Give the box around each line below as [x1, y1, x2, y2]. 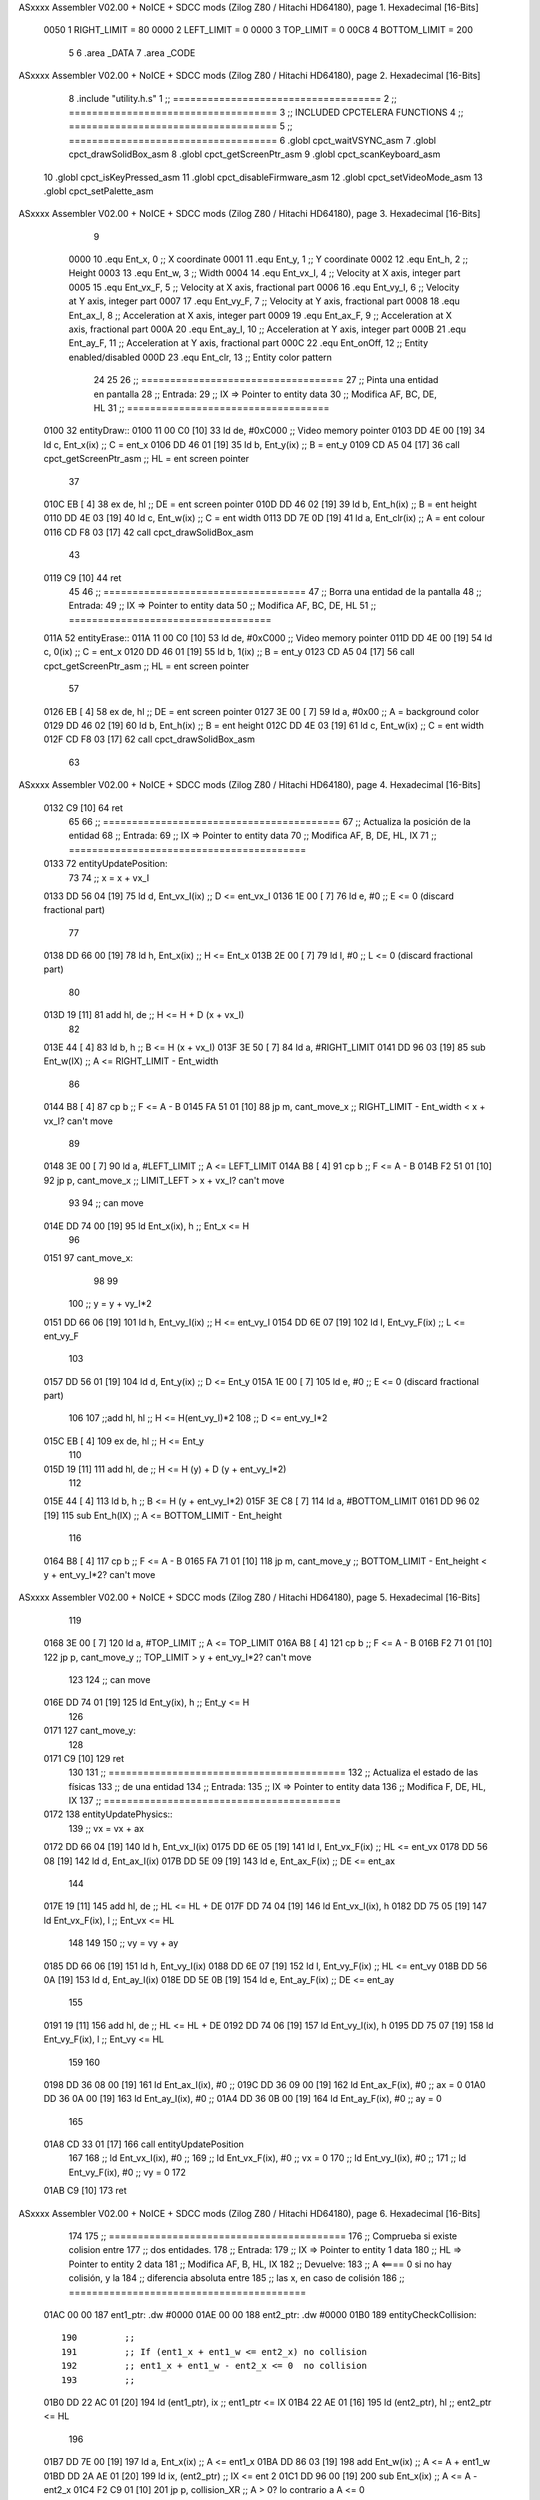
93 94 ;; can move [68, 1197, 144, 1209]
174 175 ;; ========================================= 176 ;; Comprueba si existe [68, 2230, 458, 2242]
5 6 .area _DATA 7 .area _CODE [68, 46, 196, 59]
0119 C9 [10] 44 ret [43, 571, 122, 584]
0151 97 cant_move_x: [43, 1252, 134, 1264]
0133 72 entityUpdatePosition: [43, 858, 169, 870]
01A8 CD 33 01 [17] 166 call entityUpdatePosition [43, 2138, 245, 2150]
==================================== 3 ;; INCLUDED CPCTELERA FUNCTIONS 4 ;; [68, 106, 464, 118]
